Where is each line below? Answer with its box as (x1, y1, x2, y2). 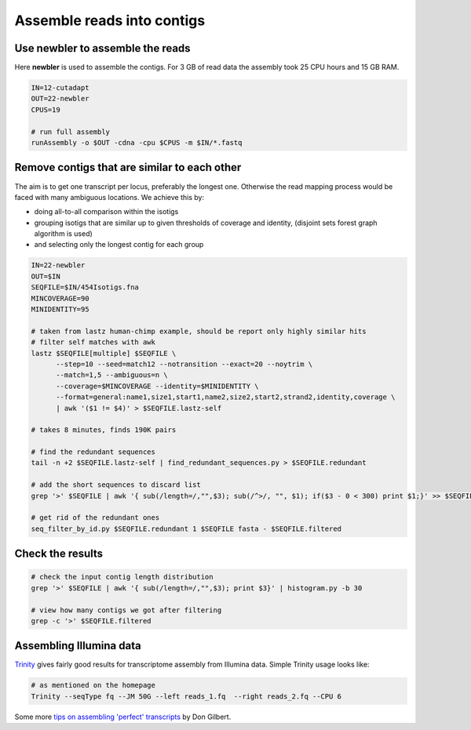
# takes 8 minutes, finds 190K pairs (31, 426, 177, 434)
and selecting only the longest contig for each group (34, 240, 204, 249)
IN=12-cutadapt (31, 83, 89, 93)
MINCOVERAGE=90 (31, 294, 89, 303)
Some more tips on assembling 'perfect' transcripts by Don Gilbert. (14, 712, 232, 721)
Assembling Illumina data (14, 639, 141, 652)
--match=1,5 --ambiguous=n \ (56, 371, 168, 380)
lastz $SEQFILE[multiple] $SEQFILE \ (31, 349, 177, 358)
